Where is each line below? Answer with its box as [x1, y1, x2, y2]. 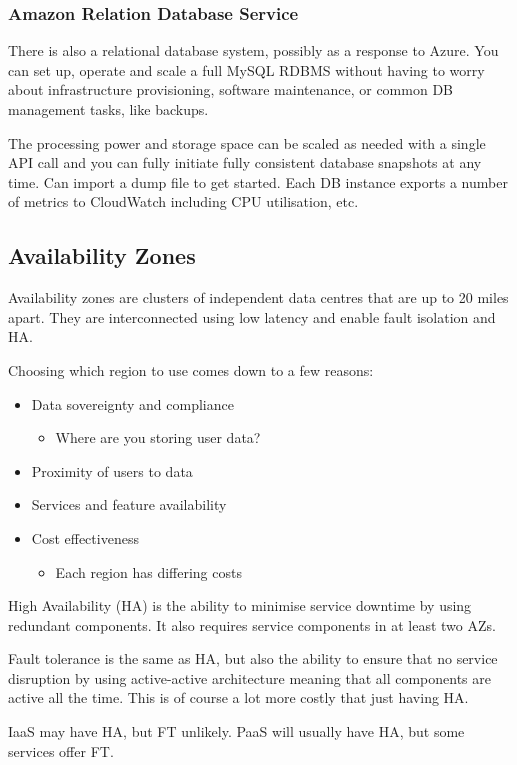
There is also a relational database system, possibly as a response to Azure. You [8, 40, 499, 61]
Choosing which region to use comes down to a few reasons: [8, 359, 374, 380]
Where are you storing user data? [55, 427, 261, 448]
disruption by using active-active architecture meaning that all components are [8, 667, 491, 688]
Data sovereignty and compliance [31, 393, 234, 414]
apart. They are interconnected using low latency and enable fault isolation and [8, 306, 496, 327]
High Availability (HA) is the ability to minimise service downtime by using [8, 595, 472, 616]
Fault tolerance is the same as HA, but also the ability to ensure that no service [8, 648, 498, 669]
